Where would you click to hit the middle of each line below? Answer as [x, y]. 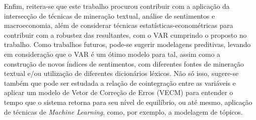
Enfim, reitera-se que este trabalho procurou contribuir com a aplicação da [117, 6]
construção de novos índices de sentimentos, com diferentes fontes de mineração [124, 63]
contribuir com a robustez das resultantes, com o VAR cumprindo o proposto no [125, 35]
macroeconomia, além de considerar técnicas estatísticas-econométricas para [119, 25]
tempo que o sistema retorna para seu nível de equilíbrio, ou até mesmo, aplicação [128, 102]
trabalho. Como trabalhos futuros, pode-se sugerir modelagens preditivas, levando [128, 44]
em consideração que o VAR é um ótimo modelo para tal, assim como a [112, 54]
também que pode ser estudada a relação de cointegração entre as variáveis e [120, 83]
